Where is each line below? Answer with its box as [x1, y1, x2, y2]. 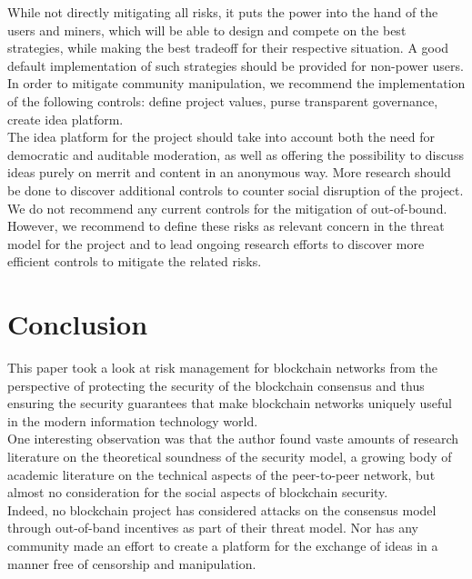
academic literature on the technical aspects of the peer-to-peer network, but [7, 464, 436, 484]
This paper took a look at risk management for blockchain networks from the [7, 358, 437, 377]
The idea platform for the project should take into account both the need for [7, 127, 436, 146]
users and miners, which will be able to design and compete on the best [7, 20, 407, 39]
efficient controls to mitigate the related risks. [7, 252, 262, 271]
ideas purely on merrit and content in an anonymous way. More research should [7, 163, 451, 182]
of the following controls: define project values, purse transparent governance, [7, 91, 438, 110]
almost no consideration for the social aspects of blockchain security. [7, 483, 388, 502]
